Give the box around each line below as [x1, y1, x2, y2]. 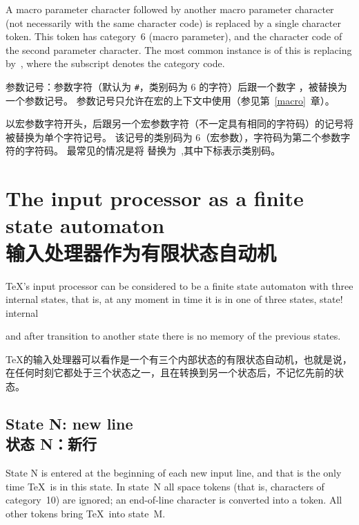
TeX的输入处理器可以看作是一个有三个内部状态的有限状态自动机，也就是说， [6, 351, 352, 366]
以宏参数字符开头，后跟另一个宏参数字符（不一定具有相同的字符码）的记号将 [6, 116, 353, 131]
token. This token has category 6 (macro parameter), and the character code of [6, 29, 342, 44]
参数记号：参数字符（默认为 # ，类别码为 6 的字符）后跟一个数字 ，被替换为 [6, 79, 347, 93]
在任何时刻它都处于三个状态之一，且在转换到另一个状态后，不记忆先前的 [6, 365, 334, 380]
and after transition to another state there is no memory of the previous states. [6, 329, 341, 343]
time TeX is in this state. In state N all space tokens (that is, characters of [6, 479, 324, 493]
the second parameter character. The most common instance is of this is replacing [6, 42, 352, 57]
